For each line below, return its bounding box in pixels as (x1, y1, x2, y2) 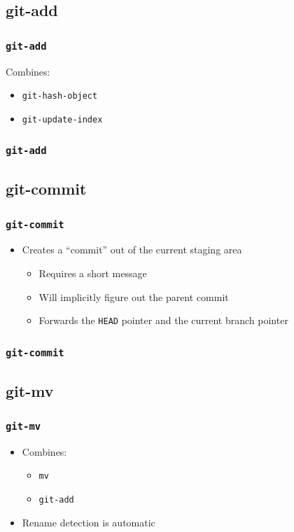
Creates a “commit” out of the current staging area (22, 242, 242, 257)
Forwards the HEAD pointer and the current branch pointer (38, 313, 288, 328)
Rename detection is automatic (22, 514, 155, 529)
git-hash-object (22, 91, 98, 101)
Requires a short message (38, 266, 147, 281)
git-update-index (22, 114, 103, 125)
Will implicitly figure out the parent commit (38, 289, 229, 304)
